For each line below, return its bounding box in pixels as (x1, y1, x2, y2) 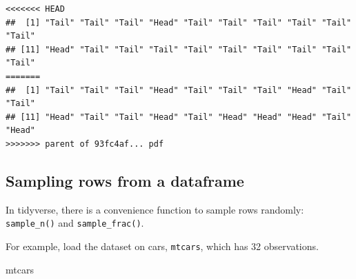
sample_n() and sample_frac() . (6, 216, 144, 230)
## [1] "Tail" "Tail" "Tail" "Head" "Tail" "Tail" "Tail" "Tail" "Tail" (6, 17, 352, 28)
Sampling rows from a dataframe (6, 169, 244, 191)
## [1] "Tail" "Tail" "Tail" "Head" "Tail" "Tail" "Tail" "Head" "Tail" (6, 85, 352, 95)
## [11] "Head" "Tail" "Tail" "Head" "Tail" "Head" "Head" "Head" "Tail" (6, 112, 352, 122)
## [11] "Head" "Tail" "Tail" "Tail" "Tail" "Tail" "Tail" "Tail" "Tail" (6, 44, 352, 54)
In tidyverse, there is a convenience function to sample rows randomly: (6, 202, 304, 216)
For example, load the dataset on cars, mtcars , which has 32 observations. (6, 238, 319, 253)
